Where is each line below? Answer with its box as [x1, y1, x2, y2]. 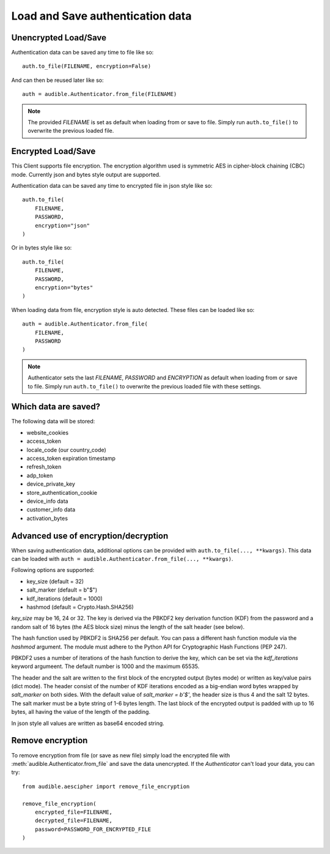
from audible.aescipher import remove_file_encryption [22, 783, 190, 790]
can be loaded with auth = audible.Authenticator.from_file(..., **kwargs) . [11, 555, 233, 563]
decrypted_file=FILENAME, [34, 817, 113, 824]
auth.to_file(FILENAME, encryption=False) [22, 63, 152, 70]
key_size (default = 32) [26, 577, 84, 585]
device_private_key [26, 480, 76, 488]
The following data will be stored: [11, 418, 95, 425]
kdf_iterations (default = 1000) [26, 595, 103, 602]
